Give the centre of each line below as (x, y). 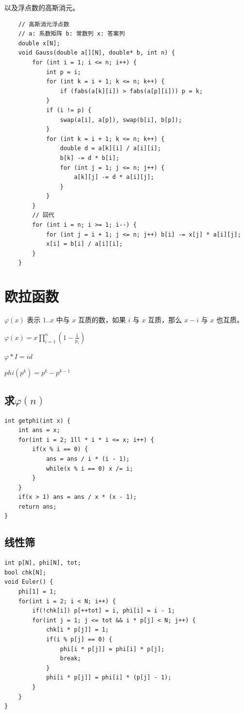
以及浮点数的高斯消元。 (42, 7)
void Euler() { (29, 582)
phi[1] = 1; (37, 592)
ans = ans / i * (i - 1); (88, 459)
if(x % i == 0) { (60, 449)
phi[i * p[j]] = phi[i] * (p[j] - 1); (109, 678)
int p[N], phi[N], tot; (43, 563)
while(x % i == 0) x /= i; (89, 468)
